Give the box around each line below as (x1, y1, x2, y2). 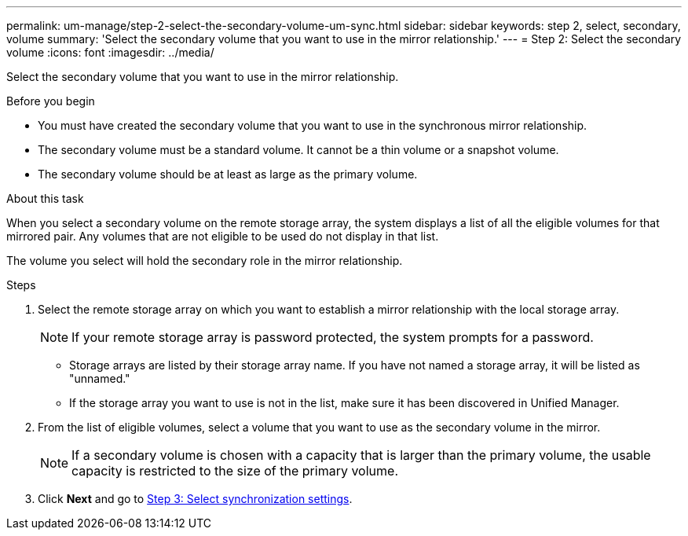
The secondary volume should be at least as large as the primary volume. (38, 167, 418, 181)
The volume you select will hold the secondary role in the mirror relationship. (6, 254, 403, 267)
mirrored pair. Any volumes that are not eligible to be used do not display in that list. (6, 229, 439, 243)
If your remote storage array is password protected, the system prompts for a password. (71, 329, 594, 345)
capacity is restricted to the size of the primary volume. (71, 463, 398, 479)
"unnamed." (69, 372, 130, 385)
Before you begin (6, 94, 95, 108)
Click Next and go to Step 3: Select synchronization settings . (38, 492, 353, 505)
